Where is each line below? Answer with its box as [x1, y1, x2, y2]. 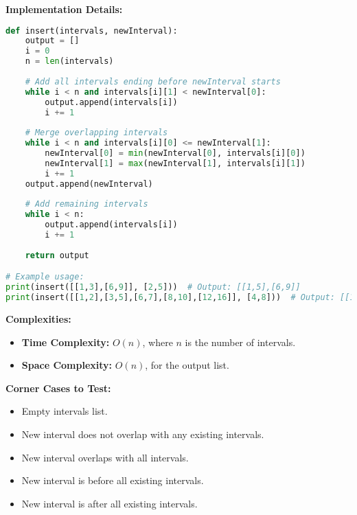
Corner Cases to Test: [5, 380, 111, 395]
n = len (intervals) [25, 56, 114, 67]
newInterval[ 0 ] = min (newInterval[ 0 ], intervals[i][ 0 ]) [45, 148, 306, 159]
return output [25, 250, 89, 260]
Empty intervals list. [21, 404, 108, 418]
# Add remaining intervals [25, 199, 148, 209]
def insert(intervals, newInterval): [5, 25, 178, 36]
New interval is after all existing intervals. [21, 496, 198, 510]
